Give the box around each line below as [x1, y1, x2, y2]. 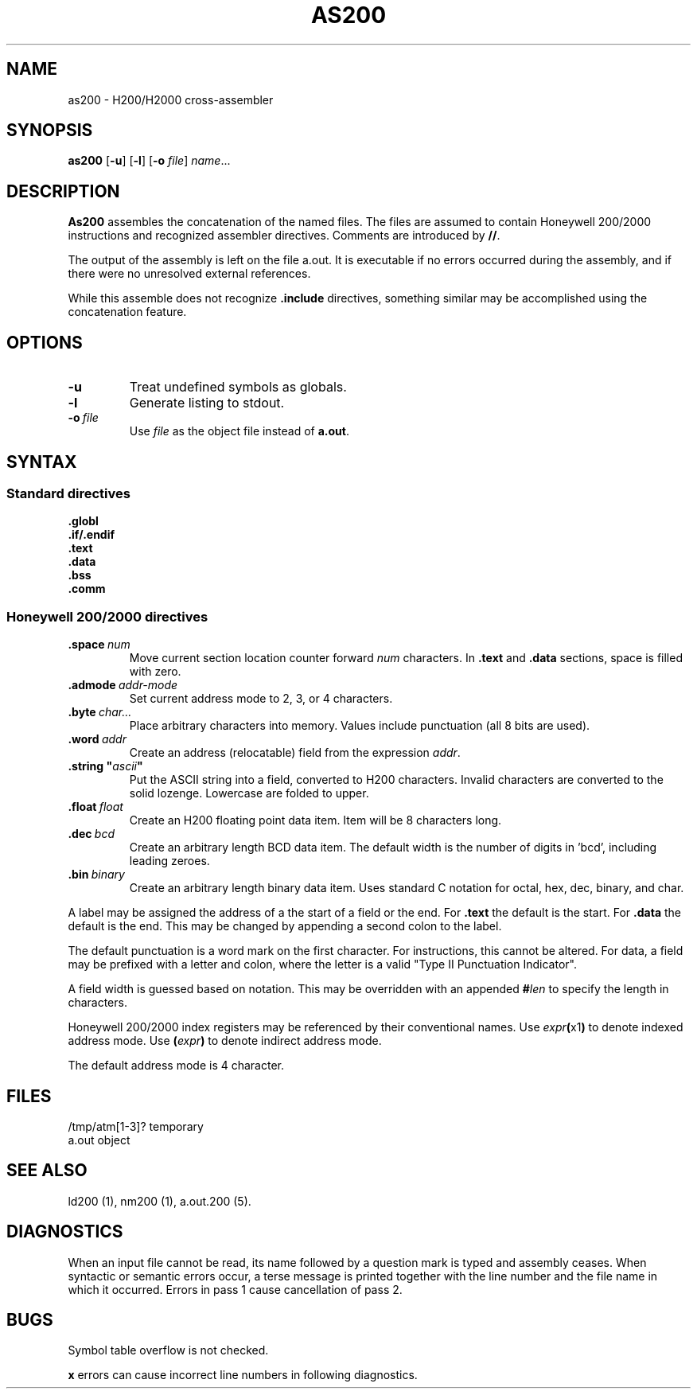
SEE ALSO [6, 1160, 88, 1181]
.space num [68, 637, 130, 652]
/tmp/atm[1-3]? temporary [68, 1119, 204, 1133]
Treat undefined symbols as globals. [129, 379, 347, 396]
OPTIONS [6, 332, 83, 353]
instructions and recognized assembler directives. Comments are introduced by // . [68, 228, 500, 243]
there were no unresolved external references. [68, 267, 311, 281]
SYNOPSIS [6, 120, 93, 141]
